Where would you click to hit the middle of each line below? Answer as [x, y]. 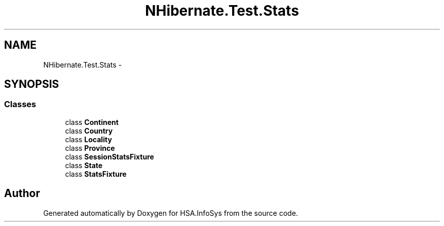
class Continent [92, 122]
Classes [20, 104]
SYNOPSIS [32, 84]
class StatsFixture [96, 174]
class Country [89, 131]
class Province [90, 148]
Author [22, 193]
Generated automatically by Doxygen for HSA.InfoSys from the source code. [171, 213]
